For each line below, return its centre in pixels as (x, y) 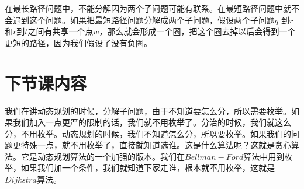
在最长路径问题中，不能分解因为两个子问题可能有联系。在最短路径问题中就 (148, 8)
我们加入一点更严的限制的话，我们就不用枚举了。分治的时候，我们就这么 (152, 122)
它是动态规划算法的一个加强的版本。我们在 (103, 156)
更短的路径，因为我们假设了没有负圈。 (78, 42)
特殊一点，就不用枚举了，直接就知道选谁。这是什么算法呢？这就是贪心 (156, 145)
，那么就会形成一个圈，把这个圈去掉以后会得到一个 (197, 31)
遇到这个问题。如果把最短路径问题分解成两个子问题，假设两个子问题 (144, 20)
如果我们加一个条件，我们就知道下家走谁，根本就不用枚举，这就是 (148, 168)
